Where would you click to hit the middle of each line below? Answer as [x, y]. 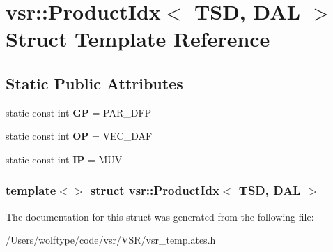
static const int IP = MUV [64, 159]
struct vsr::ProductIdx [155, 190]
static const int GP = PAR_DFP [79, 112]
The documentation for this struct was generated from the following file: [160, 216]
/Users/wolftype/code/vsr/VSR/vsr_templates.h [111, 240]
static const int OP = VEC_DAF [79, 136]
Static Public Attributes [94, 83]
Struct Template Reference [138, 39]
